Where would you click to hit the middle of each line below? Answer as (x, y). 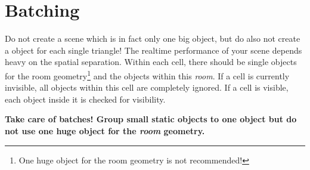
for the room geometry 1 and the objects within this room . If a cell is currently (147, 75)
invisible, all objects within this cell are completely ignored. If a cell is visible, (147, 87)
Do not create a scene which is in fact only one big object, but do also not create (153, 38)
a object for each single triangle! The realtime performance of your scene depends (154, 50)
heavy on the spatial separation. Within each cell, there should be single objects (151, 62)
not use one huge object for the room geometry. (105, 130)
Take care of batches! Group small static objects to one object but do (151, 119)
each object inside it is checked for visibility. (85, 99)
